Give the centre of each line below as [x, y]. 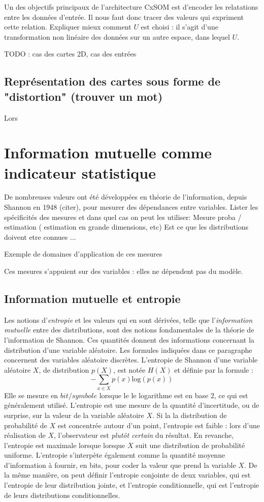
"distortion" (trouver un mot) [84, 96]
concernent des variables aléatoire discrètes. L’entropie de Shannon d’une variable [131, 360]
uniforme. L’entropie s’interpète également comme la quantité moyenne [115, 455]
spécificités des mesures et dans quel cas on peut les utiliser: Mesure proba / [123, 217]
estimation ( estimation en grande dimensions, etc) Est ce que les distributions [126, 227]
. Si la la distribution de [190, 415]
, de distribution [64, 369]
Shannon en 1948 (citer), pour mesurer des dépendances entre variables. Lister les [131, 207]
